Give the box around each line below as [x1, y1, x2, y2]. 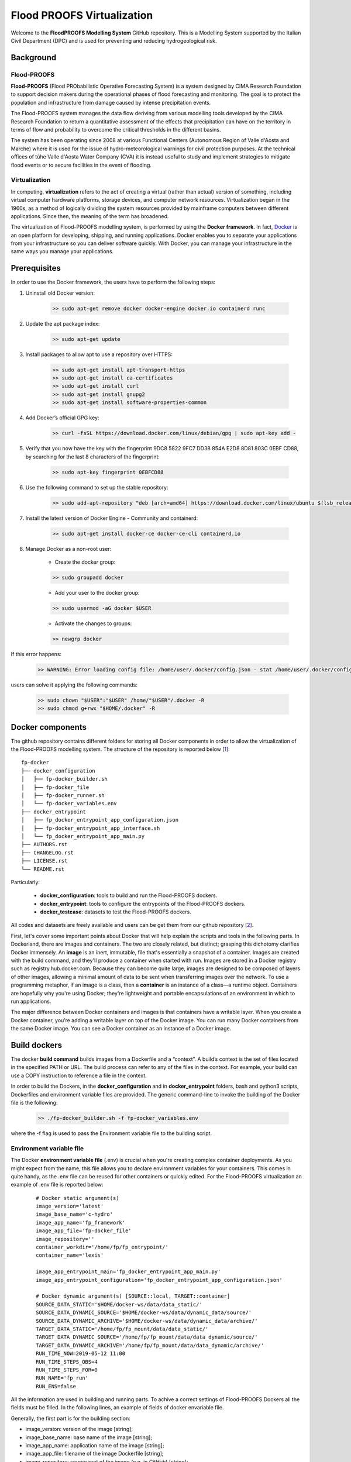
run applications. [11, 998, 51, 1005]
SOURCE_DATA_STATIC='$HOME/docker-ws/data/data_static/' [36, 1301, 203, 1308]
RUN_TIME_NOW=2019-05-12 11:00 [36, 1350, 126, 1357]
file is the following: [11, 1099, 58, 1106]
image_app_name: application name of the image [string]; [25, 1442, 164, 1449]
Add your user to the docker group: [54, 589, 140, 596]
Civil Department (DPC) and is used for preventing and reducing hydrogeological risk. [11, 37, 217, 44]
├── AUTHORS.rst [21, 841, 68, 848]
